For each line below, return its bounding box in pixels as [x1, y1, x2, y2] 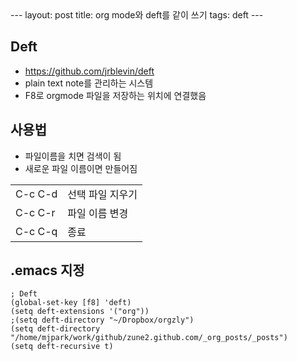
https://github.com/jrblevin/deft [24, 65, 155, 77]
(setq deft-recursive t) [10, 342, 114, 352]
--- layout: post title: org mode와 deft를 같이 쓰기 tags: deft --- [10, 9, 264, 21]
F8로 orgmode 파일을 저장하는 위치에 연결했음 [24, 89, 207, 101]
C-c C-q [15, 224, 58, 238]
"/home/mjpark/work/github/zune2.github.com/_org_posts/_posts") [10, 333, 288, 343]
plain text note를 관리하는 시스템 [24, 77, 154, 89]
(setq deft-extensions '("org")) [10, 307, 150, 317]
